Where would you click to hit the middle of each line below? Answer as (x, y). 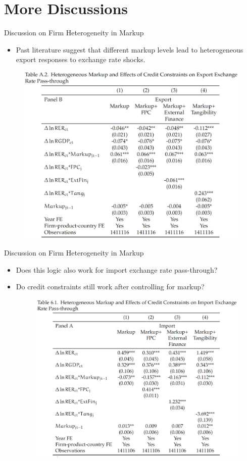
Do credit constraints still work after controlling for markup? (110, 287)
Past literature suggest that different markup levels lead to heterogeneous (130, 49)
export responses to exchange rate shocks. (81, 59)
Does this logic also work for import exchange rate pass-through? (117, 269)
